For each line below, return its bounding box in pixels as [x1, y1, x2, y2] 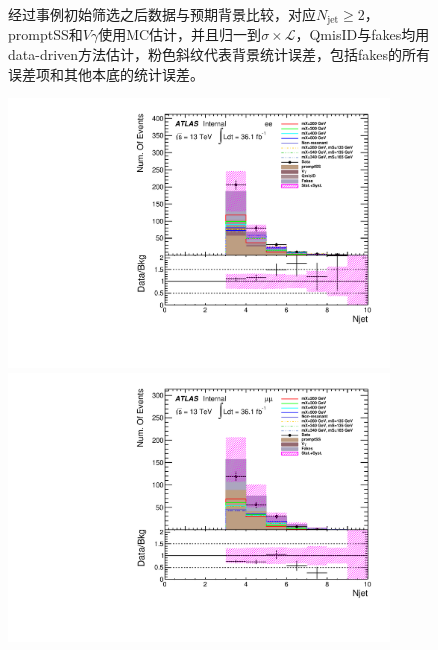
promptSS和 [8, 24, 83, 45]
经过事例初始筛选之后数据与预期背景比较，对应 [8, 4, 316, 24]
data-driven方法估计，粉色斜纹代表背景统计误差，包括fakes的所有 [8, 44, 431, 65]
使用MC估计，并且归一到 [98, 24, 262, 45]
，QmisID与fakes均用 [295, 24, 430, 45]
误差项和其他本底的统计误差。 [8, 63, 204, 84]
